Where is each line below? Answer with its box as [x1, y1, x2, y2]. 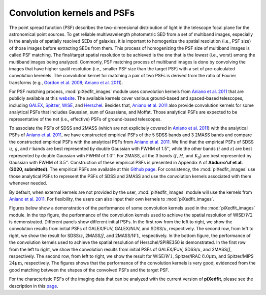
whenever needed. [9, 180, 47, 186]
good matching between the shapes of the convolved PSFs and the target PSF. [9, 267, 169, 273]
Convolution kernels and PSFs [9, 7, 135, 18]
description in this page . [9, 283, 59, 289]
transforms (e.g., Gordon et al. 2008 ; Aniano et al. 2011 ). [9, 79, 123, 86]
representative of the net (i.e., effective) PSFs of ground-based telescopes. [9, 116, 162, 122]
